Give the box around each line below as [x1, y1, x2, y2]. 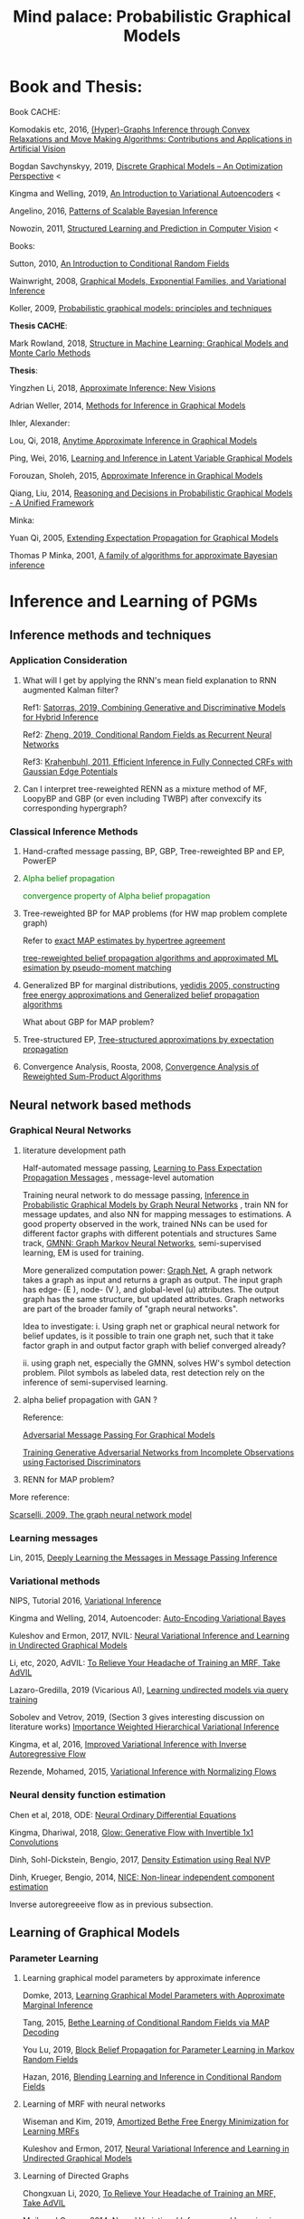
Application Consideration [9, 654, 128, 667]
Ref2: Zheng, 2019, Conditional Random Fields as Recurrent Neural [22, 729, 272, 739]
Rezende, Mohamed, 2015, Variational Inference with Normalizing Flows [9, 1767, 277, 1777]
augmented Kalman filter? [22, 684, 119, 695]
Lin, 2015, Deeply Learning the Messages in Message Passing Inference [9, 1552, 278, 1563]
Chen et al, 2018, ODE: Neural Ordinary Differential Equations [9, 1809, 237, 1820]
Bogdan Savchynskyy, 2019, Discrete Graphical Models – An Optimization [9, 160, 283, 171]
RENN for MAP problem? [22, 1473, 115, 1485]
